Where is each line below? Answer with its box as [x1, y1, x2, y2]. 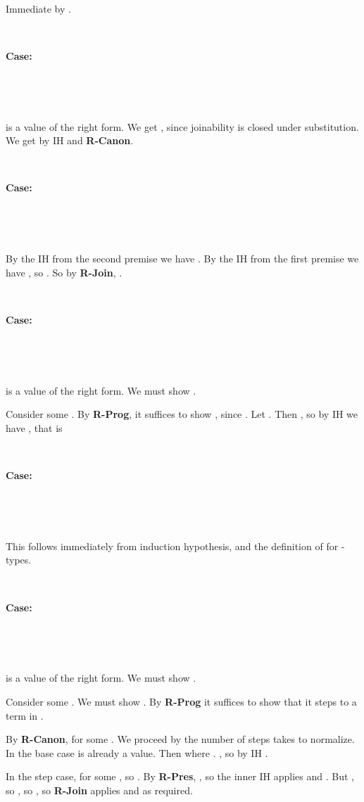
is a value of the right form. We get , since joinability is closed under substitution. [6, 119, 359, 134]
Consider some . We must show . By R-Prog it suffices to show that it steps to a [6, 694, 357, 708]
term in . [6, 708, 44, 723]
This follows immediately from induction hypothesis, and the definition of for [6, 538, 339, 553]
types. [6, 552, 32, 567]
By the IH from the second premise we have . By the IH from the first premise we [6, 251, 359, 266]
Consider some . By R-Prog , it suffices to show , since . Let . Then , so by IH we [6, 407, 358, 421]
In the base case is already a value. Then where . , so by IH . [6, 745, 268, 760]
